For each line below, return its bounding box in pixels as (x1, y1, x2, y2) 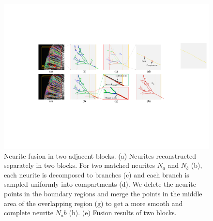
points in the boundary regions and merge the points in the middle (4, 189, 202, 199)
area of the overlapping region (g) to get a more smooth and (4, 198, 183, 208)
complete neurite (4, 207, 53, 218)
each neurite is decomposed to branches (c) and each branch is (4, 169, 189, 179)
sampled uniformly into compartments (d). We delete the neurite (4, 179, 196, 189)
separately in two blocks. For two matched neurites (4, 160, 155, 170)
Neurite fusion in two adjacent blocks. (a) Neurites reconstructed (4, 150, 197, 161)
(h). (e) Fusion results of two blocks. (69, 207, 177, 218)
